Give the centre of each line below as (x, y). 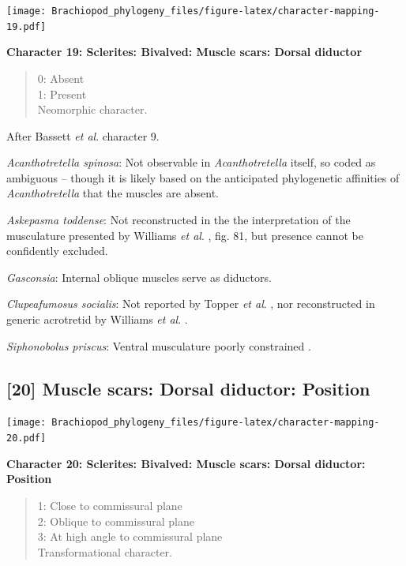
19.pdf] (26, 26)
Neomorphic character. (92, 109)
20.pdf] (26, 439)
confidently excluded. (57, 251)
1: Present (62, 94)
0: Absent (61, 78)
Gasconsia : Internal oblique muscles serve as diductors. (139, 277)
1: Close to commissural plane (110, 505)
